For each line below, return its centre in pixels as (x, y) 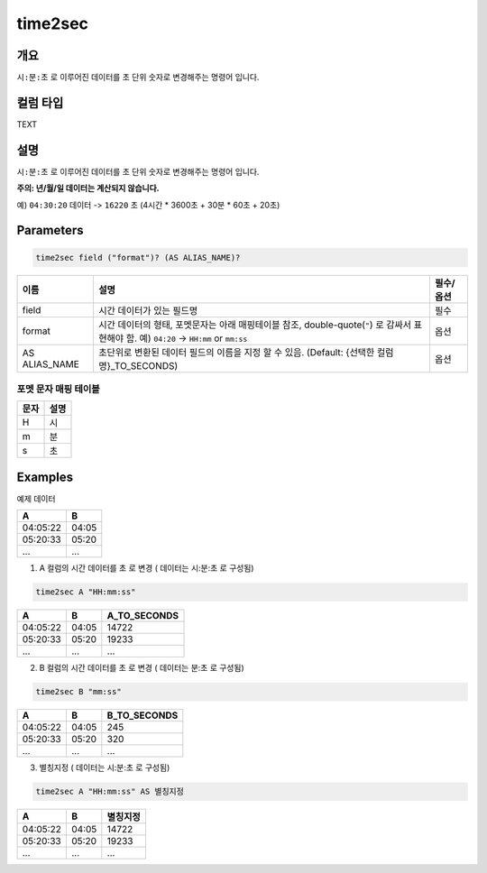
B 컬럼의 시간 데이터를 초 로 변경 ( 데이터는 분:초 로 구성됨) (142, 668)
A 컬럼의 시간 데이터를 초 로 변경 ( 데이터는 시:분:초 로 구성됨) (147, 568)
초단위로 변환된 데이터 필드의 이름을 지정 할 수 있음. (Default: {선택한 (237, 352)
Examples (45, 477)
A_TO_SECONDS (143, 616)
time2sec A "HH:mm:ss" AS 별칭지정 (110, 792)
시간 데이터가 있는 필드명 (148, 310)
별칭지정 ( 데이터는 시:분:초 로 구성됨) (105, 767)
